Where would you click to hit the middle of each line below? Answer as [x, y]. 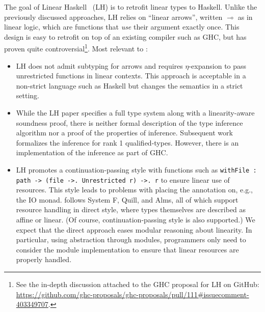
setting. [28, 95]
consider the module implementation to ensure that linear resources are [127, 249]
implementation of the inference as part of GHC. [92, 152]
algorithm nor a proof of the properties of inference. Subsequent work [124, 133]
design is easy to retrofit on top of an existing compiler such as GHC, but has [125, 36]
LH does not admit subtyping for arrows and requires [99, 65]
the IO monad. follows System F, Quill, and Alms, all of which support [127, 199]
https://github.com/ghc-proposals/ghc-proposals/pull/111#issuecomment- [132, 294]
